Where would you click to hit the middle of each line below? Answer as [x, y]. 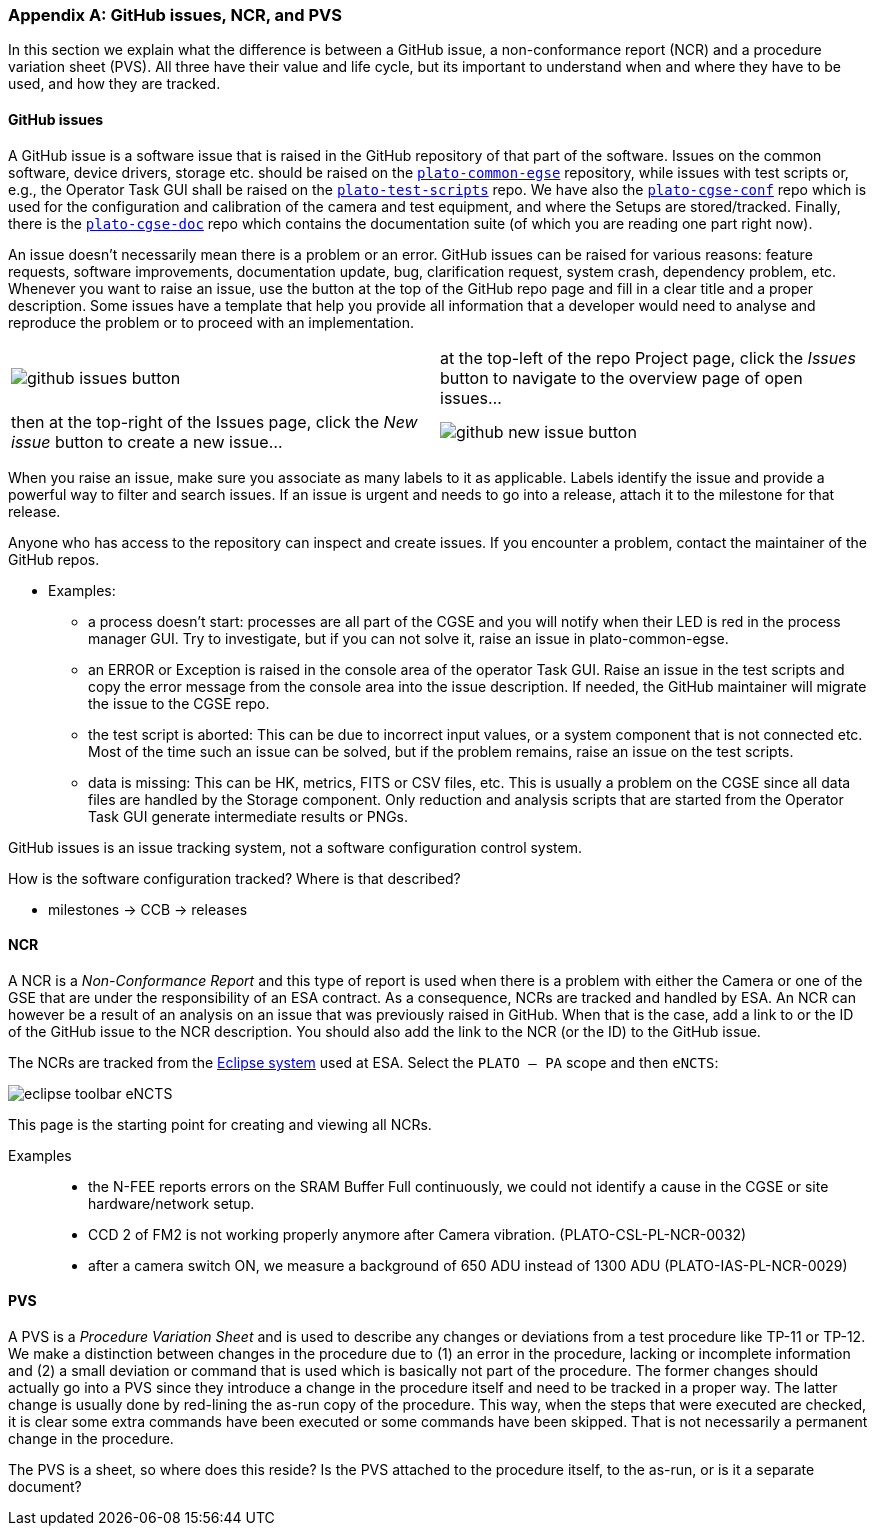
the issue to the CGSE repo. [179, 703]
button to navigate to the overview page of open [621, 377]
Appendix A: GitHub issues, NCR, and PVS [175, 15]
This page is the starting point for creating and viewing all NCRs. [220, 1124]
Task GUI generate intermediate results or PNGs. [248, 816]
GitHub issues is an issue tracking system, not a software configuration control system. [295, 847]
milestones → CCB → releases [148, 909]
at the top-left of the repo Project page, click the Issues [648, 357]
